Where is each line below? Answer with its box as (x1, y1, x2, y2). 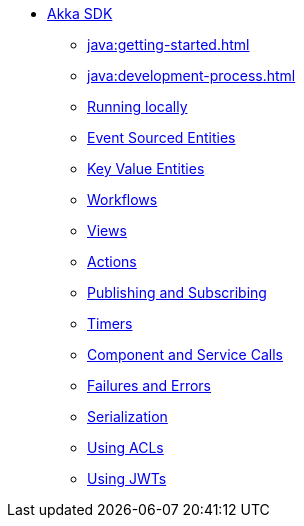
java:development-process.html (87, 67, 296, 84)
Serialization (87, 408, 168, 425)
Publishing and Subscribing (87, 284, 267, 301)
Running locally (87, 98, 188, 115)
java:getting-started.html (87, 36, 250, 53)
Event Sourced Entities (87, 129, 236, 146)
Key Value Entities (87, 160, 205, 177)
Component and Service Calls (87, 346, 283, 363)
